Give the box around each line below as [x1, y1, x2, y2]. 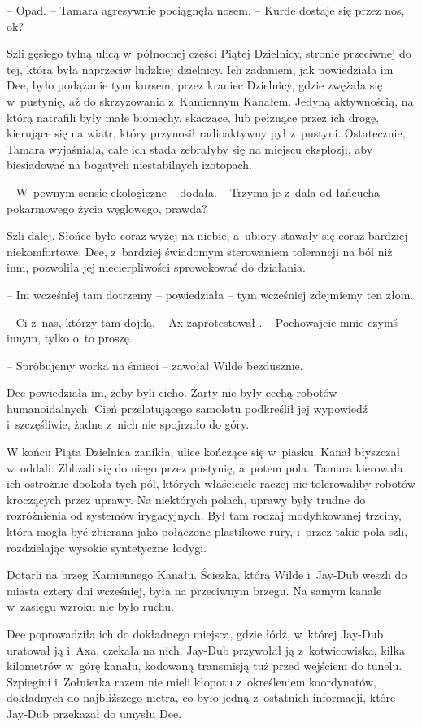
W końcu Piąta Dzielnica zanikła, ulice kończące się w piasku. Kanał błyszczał [7, 443, 401, 460]
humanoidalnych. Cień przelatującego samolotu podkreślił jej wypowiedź [7, 399, 368, 416]
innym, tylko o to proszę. [7, 329, 133, 346]
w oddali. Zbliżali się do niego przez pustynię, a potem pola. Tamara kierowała [7, 459, 403, 476]
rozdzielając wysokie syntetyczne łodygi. [7, 538, 207, 555]
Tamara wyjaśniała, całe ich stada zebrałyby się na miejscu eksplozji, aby [7, 140, 373, 157]
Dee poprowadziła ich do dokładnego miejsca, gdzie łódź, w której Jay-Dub [7, 625, 384, 642]
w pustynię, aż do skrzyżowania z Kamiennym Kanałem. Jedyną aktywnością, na [7, 92, 414, 109]
